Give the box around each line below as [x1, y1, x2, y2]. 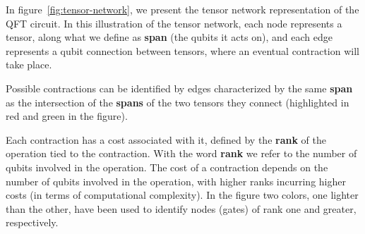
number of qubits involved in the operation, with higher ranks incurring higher [6, 173, 346, 188]
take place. [6, 57, 52, 72]
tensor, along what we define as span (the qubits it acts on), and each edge [6, 30, 333, 44]
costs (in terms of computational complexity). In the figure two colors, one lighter [6, 187, 359, 202]
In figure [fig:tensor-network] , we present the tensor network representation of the [6, 2, 359, 16]
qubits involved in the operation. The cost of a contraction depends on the [6, 159, 328, 174]
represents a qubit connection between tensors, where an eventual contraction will [6, 43, 359, 58]
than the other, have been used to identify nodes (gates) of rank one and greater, [6, 201, 357, 216]
